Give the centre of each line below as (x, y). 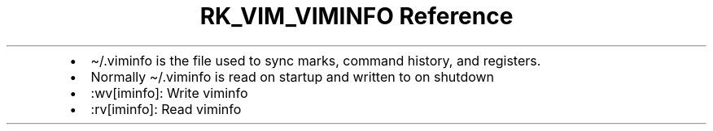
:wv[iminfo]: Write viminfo (169, 93)
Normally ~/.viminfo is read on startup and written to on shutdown (293, 76)
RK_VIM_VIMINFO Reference (356, 16)
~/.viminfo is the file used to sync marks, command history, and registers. (316, 60)
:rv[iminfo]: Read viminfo (166, 109)
